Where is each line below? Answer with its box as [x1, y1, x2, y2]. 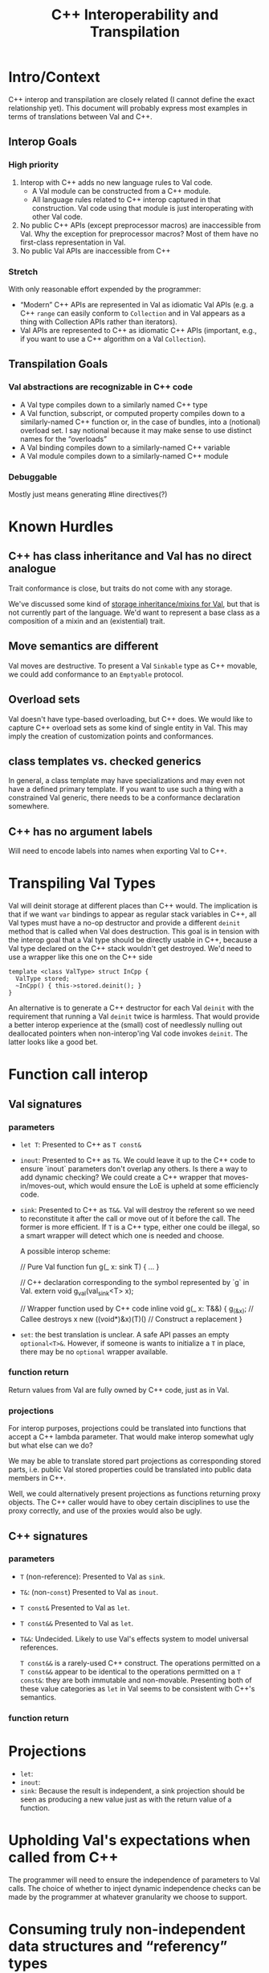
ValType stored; [15, 975, 70, 983]
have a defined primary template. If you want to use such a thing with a [8, 785, 243, 794]
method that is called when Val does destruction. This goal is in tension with [8, 927, 259, 937]
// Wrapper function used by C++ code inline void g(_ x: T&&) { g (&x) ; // [19, 1304, 255, 1315]
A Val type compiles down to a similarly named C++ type [19, 400, 209, 410]
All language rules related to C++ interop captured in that [31, 195, 221, 204]
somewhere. [8, 801, 50, 811]
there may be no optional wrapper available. [19, 1346, 169, 1357]
